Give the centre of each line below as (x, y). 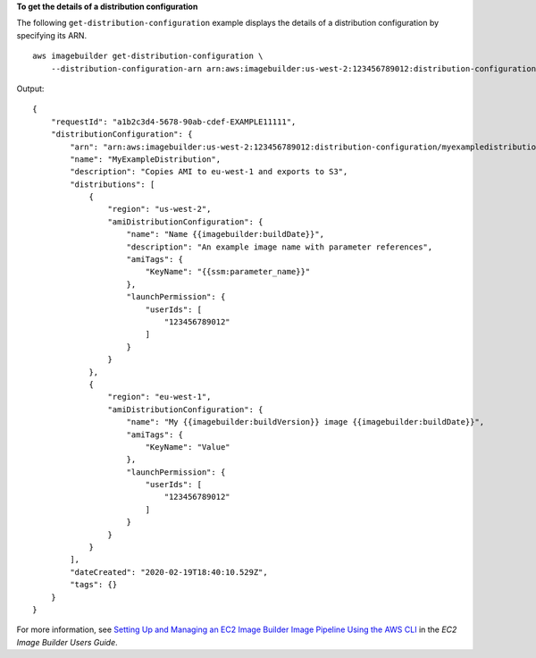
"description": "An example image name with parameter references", (280, 247)
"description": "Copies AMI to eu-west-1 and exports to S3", (209, 172)
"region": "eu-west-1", (159, 397)
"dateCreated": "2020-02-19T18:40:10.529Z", (169, 572)
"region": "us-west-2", (159, 209)
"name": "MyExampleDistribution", (146, 159)
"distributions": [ (113, 184)
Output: (30, 89)
